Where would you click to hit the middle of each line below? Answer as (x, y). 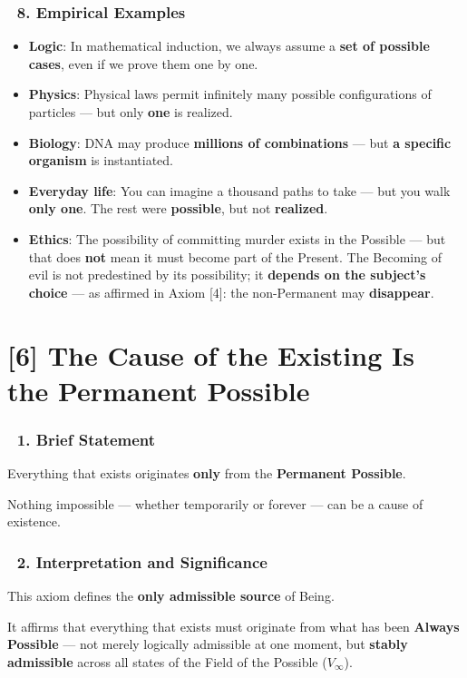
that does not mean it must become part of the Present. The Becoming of (235, 256)
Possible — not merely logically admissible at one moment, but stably (208, 644)
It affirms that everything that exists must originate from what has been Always (233, 626)
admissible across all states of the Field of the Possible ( (167, 661)
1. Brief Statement (86, 439)
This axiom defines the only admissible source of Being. (171, 596)
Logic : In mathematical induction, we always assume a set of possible (229, 46)
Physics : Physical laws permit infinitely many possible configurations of (230, 94)
